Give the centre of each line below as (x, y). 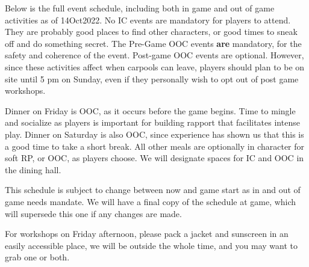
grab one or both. (37, 257)
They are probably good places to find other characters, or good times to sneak (151, 32)
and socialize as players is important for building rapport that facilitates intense (152, 122)
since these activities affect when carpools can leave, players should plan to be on (155, 66)
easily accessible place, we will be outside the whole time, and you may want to (151, 245)
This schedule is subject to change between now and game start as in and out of (153, 190)
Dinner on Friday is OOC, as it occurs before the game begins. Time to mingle (150, 110)
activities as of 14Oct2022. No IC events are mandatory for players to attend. (148, 20)
